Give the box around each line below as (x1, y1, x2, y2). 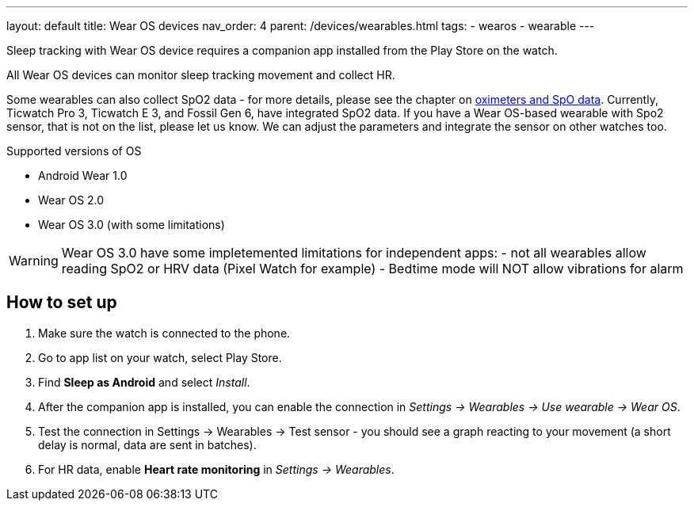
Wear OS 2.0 (38, 193, 105, 207)
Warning (9, 253, 59, 269)
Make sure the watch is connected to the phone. (38, 326, 291, 340)
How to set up (6, 292, 117, 313)
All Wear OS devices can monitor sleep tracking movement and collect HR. (6, 68, 395, 82)
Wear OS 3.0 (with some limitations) (38, 218, 225, 231)
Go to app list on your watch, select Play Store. (38, 350, 282, 364)
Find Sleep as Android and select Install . (38, 375, 250, 389)
